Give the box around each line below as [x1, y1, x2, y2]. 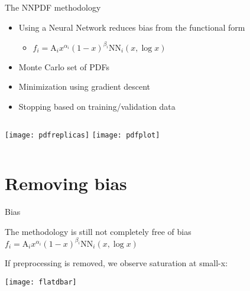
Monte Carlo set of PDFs [18, 60, 110, 73]
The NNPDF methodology [5, 1, 101, 13]
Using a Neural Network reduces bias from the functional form [18, 21, 245, 33]
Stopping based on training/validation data [18, 100, 176, 112]
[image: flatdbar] [5, 277, 77, 286]
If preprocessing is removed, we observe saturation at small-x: [5, 256, 228, 269]
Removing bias [5, 171, 127, 195]
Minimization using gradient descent [18, 80, 151, 93]
